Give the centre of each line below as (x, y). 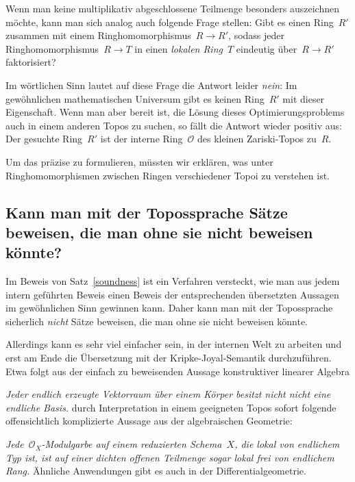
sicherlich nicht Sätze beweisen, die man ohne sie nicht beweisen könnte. (157, 321)
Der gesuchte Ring (44, 139)
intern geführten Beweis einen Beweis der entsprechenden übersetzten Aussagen (172, 294)
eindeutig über (267, 48)
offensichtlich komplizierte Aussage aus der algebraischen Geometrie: (149, 421)
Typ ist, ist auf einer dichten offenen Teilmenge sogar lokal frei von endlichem (170, 457)
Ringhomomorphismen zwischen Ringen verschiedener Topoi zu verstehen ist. (168, 175)
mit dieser (304, 98)
